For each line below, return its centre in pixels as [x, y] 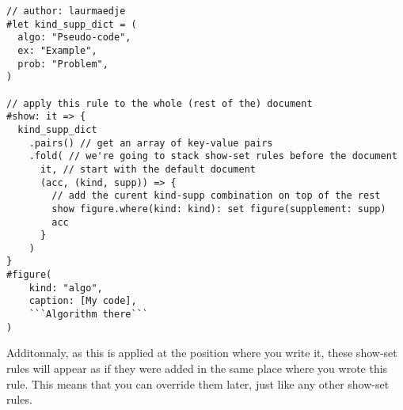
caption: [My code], [83, 301]
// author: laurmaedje [66, 11]
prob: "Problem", [63, 64]
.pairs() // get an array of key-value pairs [151, 143]
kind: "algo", [66, 288]
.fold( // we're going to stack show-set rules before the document [213, 156]
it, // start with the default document [148, 169]
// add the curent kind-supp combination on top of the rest [216, 196]
